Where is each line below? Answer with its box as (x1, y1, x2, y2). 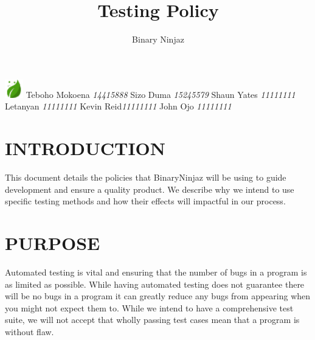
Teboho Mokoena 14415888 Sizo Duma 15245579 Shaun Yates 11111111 (26, 88, 296, 100)
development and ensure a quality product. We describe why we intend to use (5, 182, 294, 195)
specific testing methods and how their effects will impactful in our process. (5, 195, 286, 207)
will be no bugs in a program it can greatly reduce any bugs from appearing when (5, 290, 311, 302)
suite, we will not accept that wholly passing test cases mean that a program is (5, 313, 300, 326)
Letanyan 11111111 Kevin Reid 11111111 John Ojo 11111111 (5, 100, 232, 113)
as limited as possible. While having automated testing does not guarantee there (5, 277, 305, 290)
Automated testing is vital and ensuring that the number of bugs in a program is (5, 265, 307, 278)
